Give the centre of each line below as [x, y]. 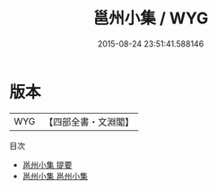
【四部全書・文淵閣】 [89, 122]
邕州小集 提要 [47, 164]
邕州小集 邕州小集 [55, 176]
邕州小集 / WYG [151, 18]
